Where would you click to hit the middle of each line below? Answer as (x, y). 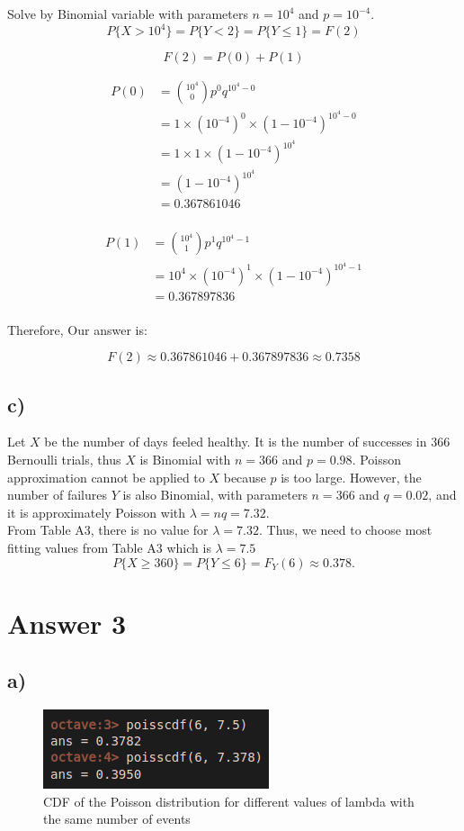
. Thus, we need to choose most (346, 530)
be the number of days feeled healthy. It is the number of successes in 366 (247, 442)
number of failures (58, 495)
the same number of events (117, 819)
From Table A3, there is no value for (108, 530)
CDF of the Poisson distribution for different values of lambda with (229, 801)
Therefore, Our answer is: (77, 329)
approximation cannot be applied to (106, 477)
